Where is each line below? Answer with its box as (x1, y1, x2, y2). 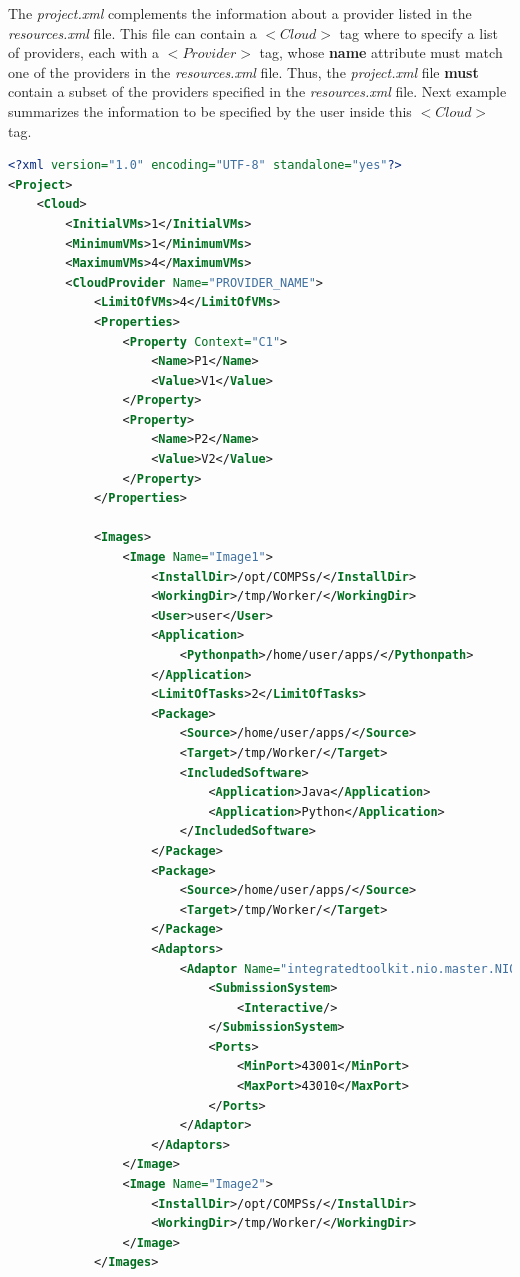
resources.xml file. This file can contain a (8, 22, 257, 43)
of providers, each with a (8, 42, 160, 63)
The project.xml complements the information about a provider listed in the (8, 3, 472, 23)
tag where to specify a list (339, 22, 499, 43)
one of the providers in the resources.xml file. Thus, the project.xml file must (8, 61, 479, 82)
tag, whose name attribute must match (259, 42, 503, 63)
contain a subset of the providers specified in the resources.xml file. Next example (8, 81, 507, 102)
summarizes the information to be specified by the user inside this (8, 100, 412, 121)
